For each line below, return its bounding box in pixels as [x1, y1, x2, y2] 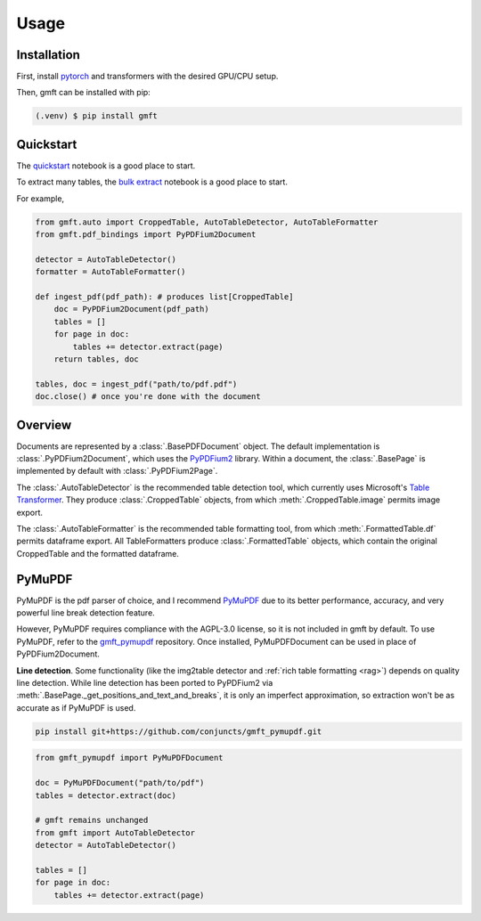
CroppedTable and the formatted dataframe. [16, 548, 180, 558]
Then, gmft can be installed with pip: [16, 87, 151, 98]
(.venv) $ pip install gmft [35, 111, 158, 121]
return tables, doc [53, 355, 140, 364]
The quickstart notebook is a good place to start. [16, 160, 196, 171]
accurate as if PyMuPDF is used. [16, 702, 136, 713]
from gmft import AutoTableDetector [35, 827, 196, 837]
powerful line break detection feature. [16, 607, 155, 618]
